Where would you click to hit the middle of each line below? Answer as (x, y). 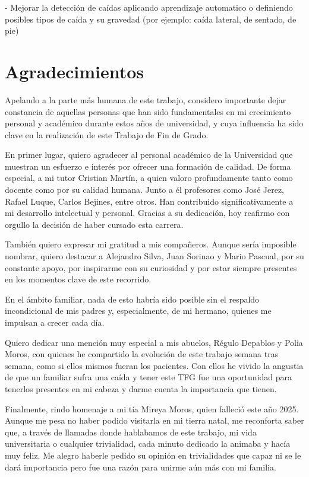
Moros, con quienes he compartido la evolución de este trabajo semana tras (142, 354)
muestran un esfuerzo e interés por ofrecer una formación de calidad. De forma (148, 166)
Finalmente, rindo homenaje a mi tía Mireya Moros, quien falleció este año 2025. (152, 408)
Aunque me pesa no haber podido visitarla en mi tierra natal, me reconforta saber (154, 420)
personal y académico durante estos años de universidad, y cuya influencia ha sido (154, 123)
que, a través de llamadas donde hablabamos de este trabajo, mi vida (131, 432)
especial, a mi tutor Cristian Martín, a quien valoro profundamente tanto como (149, 178)
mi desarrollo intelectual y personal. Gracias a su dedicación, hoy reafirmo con (147, 213)
